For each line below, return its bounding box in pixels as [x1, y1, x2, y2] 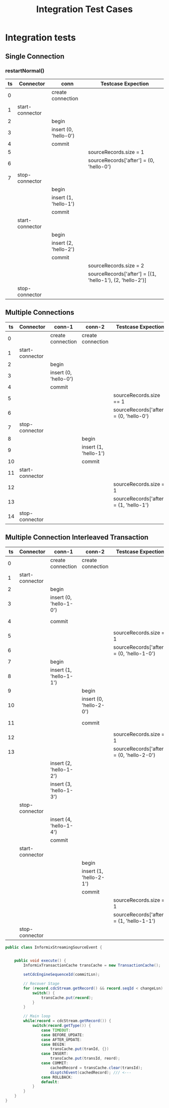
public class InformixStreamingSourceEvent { [5, 945, 102, 950]
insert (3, [50, 781, 72, 788]
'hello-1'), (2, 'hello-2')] [88, 276, 147, 284]
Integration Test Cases [36, 4, 133, 15]
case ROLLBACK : [41, 1075, 73, 1080]
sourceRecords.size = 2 [88, 262, 144, 269]
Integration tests [5, 32, 76, 43]
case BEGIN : [41, 1042, 66, 1047]
